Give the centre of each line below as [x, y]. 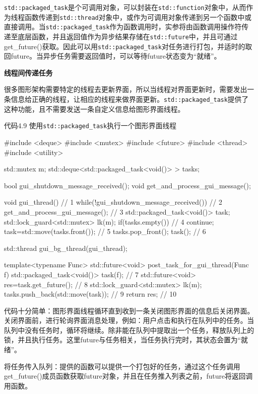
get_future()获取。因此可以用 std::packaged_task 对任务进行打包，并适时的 [125, 46]
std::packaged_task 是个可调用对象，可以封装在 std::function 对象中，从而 [125, 7]
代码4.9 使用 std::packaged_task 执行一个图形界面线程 [90, 125]
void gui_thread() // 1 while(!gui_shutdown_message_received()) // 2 [113, 202]
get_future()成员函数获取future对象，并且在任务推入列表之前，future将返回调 [129, 376]
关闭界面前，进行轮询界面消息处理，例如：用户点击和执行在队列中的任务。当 [129, 320]
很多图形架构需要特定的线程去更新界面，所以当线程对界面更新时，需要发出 [126, 89]
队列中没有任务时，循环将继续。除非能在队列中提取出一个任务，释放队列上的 [129, 330]
